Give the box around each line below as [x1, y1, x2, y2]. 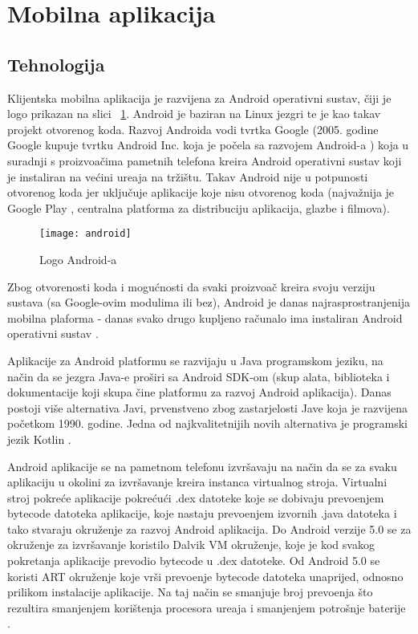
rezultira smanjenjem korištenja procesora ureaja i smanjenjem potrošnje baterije [7, 599, 406, 616]
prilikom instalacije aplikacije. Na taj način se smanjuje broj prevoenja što [7, 583, 373, 600]
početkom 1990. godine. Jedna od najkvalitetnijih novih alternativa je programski [7, 415, 408, 432]
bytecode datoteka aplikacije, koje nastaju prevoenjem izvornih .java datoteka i [7, 505, 397, 522]
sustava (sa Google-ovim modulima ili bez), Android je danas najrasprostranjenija [7, 294, 411, 311]
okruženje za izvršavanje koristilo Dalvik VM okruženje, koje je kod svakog [7, 536, 375, 553]
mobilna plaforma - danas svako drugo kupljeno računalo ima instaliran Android [7, 309, 403, 326]
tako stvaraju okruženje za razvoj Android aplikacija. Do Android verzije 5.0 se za [7, 520, 412, 537]
